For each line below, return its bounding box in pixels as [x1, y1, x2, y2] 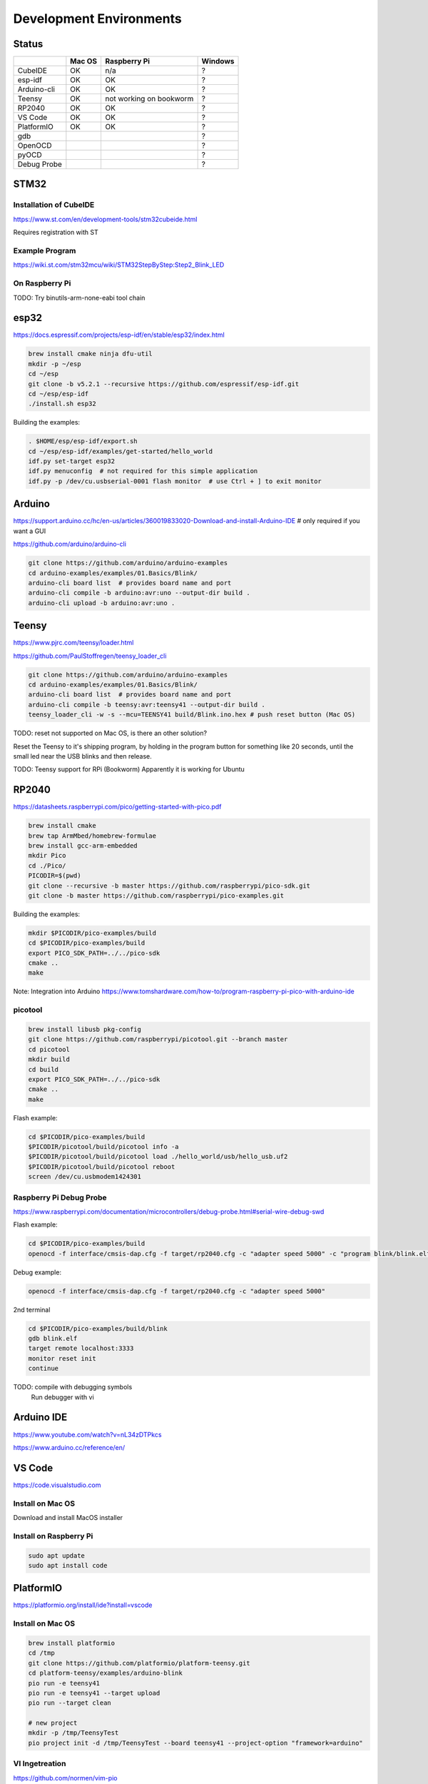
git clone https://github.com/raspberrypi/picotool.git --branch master [28, 1035, 288, 1043]
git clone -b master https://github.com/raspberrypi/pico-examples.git [28, 891, 285, 899]
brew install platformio [28, 1638, 116, 1647]
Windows [201, 56, 235, 66]
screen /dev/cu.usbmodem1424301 [28, 1172, 142, 1181]
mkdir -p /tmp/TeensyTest [28, 1729, 119, 1737]
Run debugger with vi [31, 1392, 94, 1402]
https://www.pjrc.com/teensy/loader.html [13, 639, 134, 647]
